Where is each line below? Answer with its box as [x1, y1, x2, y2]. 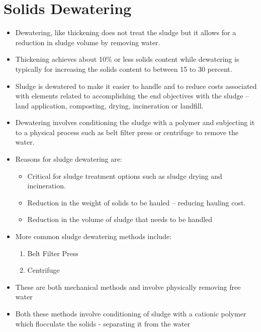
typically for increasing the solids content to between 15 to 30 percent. [15, 63, 232, 74]
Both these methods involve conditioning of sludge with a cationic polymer [15, 308, 246, 318]
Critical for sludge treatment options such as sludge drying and [27, 170, 222, 181]
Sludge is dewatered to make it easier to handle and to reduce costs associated [15, 80, 257, 91]
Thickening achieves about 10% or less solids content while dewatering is [15, 54, 239, 64]
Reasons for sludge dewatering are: [15, 154, 122, 164]
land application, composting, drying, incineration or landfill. [15, 100, 204, 110]
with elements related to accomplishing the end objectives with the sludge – [15, 90, 249, 101]
